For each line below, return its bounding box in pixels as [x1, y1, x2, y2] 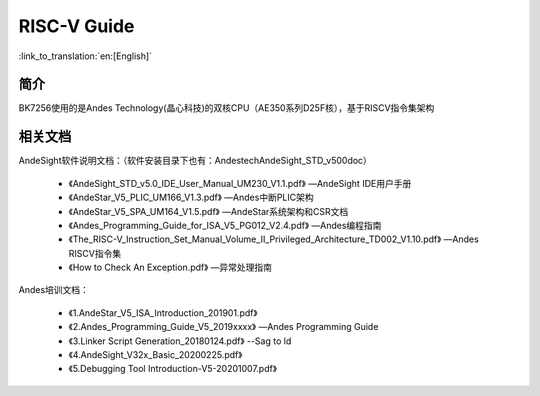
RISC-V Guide [18, 15, 135, 37]
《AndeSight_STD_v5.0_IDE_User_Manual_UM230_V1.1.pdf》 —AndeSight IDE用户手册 [68, 177, 412, 189]
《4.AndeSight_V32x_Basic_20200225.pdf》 [68, 349, 243, 361]
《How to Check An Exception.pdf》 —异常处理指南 [68, 261, 273, 274]
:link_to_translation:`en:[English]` [18, 50, 153, 62]
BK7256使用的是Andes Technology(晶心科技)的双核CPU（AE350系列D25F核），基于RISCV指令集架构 [18, 102, 435, 114]
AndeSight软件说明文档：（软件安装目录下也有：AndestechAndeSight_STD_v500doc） [18, 155, 372, 167]
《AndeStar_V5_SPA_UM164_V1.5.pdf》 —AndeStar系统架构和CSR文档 [68, 205, 349, 217]
